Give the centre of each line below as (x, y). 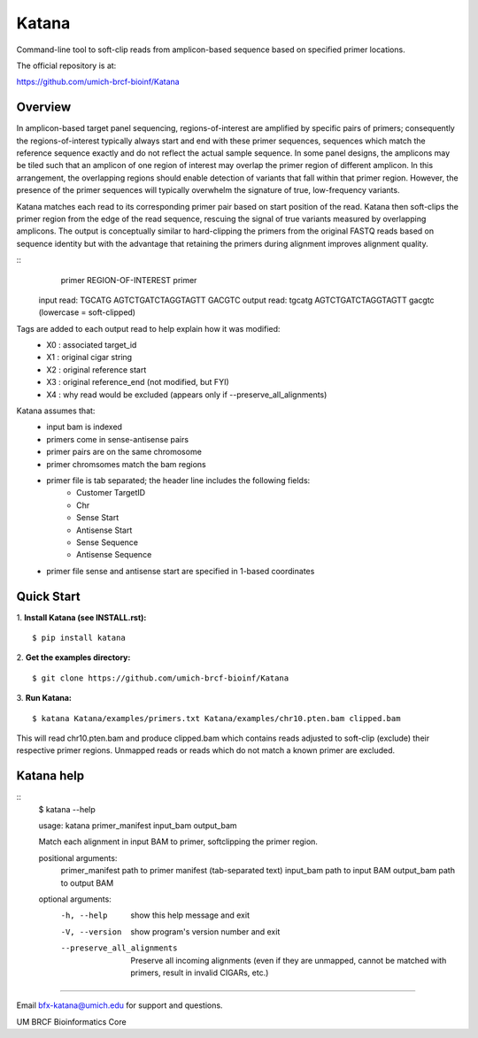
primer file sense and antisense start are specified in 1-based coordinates (181, 571)
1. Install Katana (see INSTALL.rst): (81, 617)
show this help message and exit (190, 915)
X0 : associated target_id (92, 345)
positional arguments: (78, 857)
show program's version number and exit (205, 931)
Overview (44, 108)
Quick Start (48, 596)
